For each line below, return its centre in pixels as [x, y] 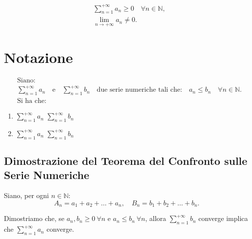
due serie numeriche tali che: [139, 90]
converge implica [223, 218]
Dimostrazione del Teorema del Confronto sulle [126, 161]
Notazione [39, 57]
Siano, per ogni [27, 195]
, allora [155, 218]
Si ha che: [32, 101]
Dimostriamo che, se [34, 218]
